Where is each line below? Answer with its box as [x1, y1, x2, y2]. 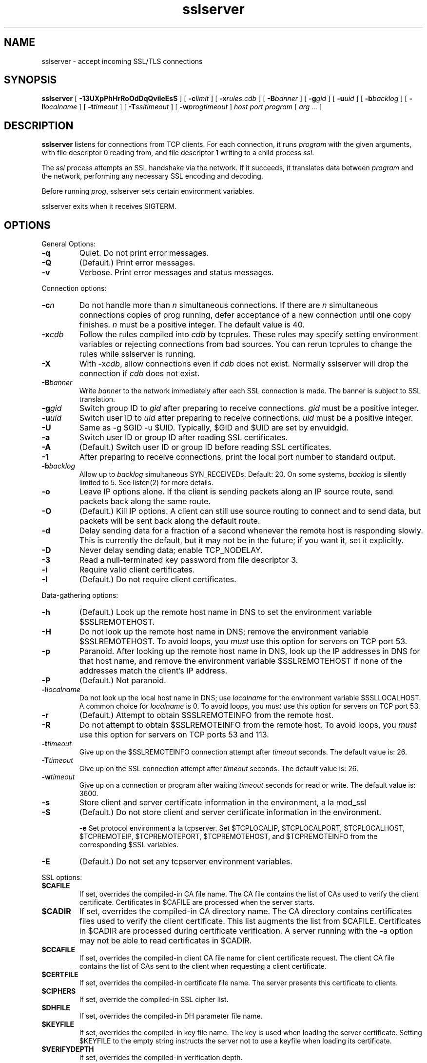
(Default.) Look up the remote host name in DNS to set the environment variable [79, 607, 372, 617]
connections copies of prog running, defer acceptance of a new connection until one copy [79, 310, 411, 320]
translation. [79, 395, 116, 404]
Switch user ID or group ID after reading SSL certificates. [79, 432, 288, 443]
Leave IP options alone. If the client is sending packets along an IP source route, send [79, 487, 393, 497]
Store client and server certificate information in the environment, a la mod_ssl [79, 797, 367, 808]
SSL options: [41, 873, 82, 882]
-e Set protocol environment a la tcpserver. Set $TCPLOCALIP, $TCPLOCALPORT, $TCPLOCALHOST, [79, 824, 405, 833]
